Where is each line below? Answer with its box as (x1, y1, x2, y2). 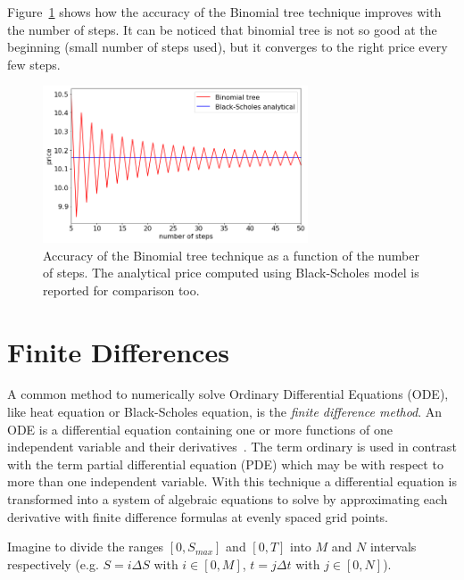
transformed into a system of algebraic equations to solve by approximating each (7, 490, 448, 509)
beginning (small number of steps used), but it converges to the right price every (7, 37, 448, 56)
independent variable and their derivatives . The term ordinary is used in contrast (7, 437, 457, 456)
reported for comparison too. (43, 280, 200, 299)
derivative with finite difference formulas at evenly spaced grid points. (7, 507, 388, 526)
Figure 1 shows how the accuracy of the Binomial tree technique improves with (7, 3, 442, 21)
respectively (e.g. (7, 554, 99, 573)
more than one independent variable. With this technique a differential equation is (7, 472, 457, 491)
